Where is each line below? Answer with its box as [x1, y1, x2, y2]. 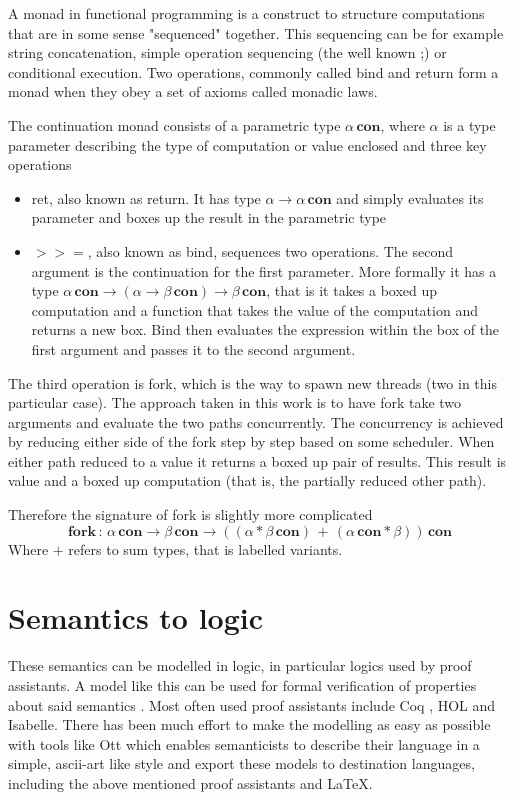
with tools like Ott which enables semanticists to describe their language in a [8, 733, 480, 754]
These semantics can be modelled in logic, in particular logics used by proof [8, 655, 472, 676]
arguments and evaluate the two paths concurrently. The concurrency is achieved [8, 411, 504, 432]
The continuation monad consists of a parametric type [8, 114, 341, 135]
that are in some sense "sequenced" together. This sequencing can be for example [8, 22, 504, 43]
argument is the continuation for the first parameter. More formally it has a [31, 260, 497, 281]
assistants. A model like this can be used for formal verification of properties [8, 674, 477, 695]
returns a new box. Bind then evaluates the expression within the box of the [31, 319, 500, 340]
